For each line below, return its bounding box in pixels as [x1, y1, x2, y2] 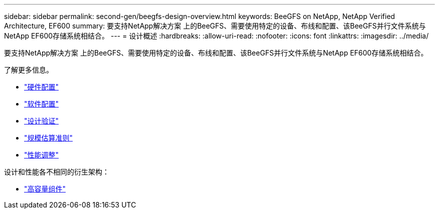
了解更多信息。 [4, 65, 53, 74]
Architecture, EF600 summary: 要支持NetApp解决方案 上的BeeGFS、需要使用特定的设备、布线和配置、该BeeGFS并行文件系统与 [4, 21, 426, 30]
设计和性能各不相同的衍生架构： [4, 167, 109, 176]
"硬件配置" [24, 82, 59, 91]
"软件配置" [24, 99, 59, 108]
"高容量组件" [24, 184, 66, 193]
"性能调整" [24, 150, 59, 159]
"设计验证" [24, 116, 59, 125]
